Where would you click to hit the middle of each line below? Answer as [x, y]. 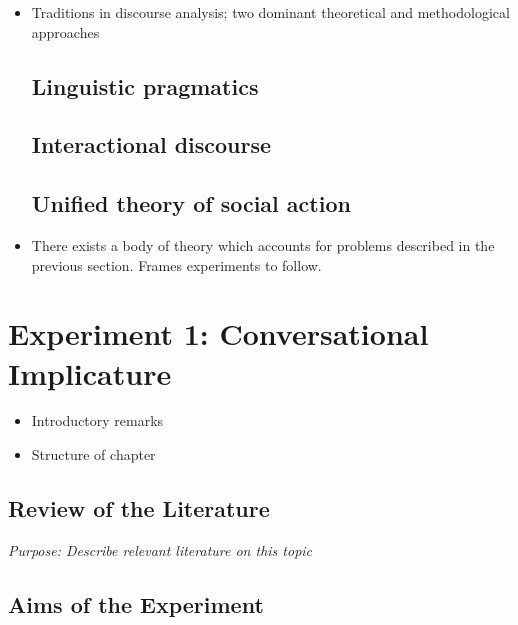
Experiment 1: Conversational [218, 333]
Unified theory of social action [191, 203]
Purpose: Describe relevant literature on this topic [160, 549]
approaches [65, 31]
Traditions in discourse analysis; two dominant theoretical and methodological [270, 12]
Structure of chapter [93, 454]
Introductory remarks [97, 420]
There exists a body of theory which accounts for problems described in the [263, 244]
